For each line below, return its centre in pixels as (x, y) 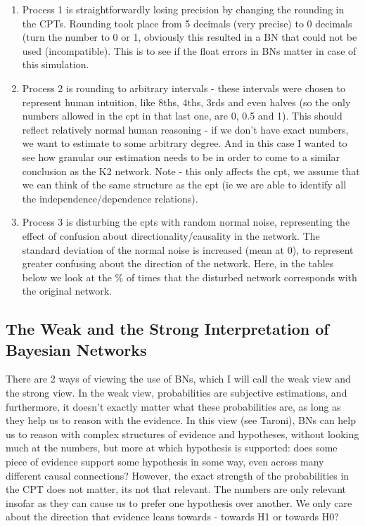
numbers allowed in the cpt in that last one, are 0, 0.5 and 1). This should (182, 116)
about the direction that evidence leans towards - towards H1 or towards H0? (172, 517)
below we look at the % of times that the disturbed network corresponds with (190, 277)
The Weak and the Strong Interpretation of (167, 329)
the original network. (67, 291)
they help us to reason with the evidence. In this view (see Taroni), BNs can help (181, 420)
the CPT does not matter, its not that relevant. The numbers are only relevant (176, 489)
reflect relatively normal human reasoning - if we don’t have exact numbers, (185, 129)
